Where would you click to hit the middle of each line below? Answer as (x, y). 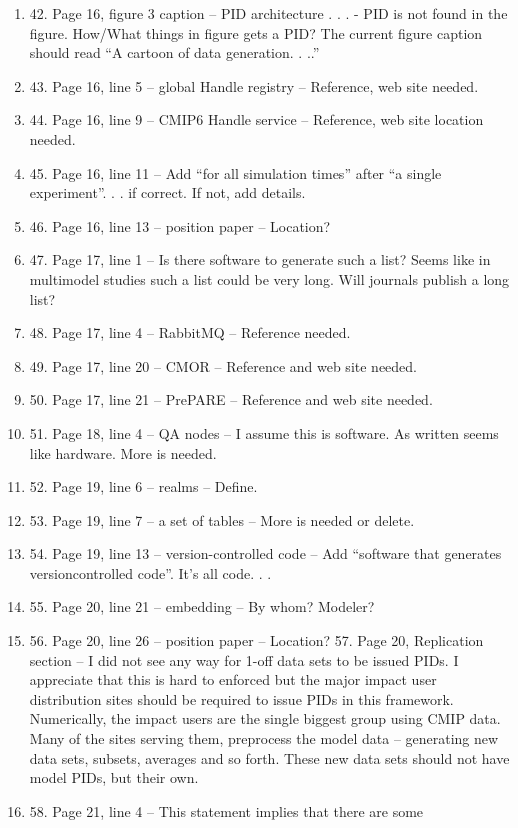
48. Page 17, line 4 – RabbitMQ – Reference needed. (190, 332)
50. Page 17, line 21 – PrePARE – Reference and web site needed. (231, 399)
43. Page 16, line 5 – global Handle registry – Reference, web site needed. (254, 85)
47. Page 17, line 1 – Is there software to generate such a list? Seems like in (260, 259)
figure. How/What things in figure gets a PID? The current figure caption (256, 32)
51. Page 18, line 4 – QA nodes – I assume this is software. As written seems (264, 432)
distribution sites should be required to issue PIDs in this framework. (241, 698)
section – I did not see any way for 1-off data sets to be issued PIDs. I (244, 659)
